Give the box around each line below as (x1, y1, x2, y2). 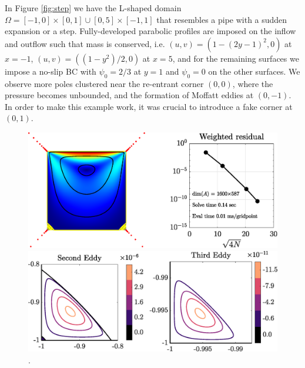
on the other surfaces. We (208, 65, 300, 77)
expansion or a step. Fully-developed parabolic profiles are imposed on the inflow (5, 25, 296, 37)
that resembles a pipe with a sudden (156, 13, 287, 25)
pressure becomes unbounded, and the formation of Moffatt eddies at (5, 89, 254, 101)
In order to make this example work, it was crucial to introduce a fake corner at (5, 100, 293, 112)
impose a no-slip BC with (5, 65, 96, 77)
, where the (232, 77, 273, 89)
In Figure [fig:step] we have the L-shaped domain (5, 2, 182, 14)
